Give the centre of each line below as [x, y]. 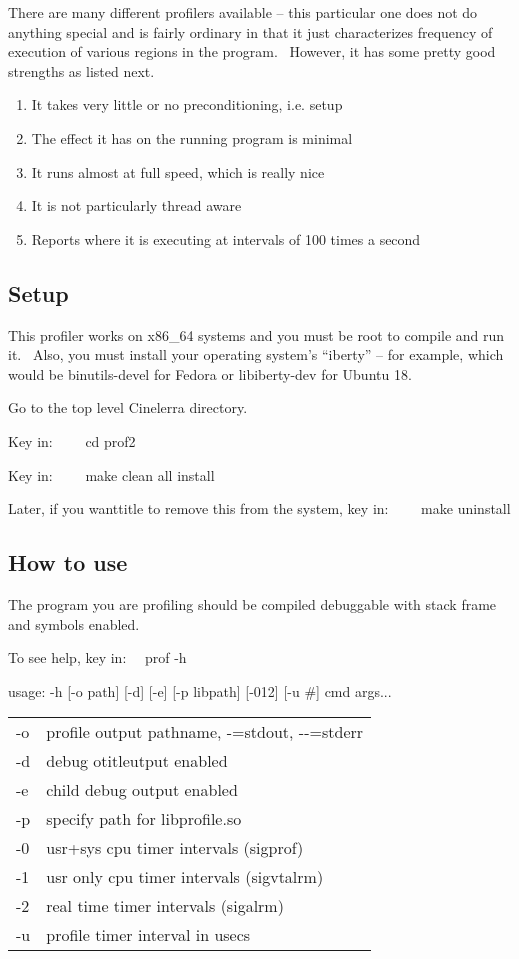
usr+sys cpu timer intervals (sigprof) [175, 848]
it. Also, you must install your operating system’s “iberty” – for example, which [256, 354]
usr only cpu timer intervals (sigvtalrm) [185, 877]
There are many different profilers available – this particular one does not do [243, 12]
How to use [68, 562]
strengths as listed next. [81, 70]
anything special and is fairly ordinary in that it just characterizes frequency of [250, 31]
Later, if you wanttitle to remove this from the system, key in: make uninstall [259, 508]
